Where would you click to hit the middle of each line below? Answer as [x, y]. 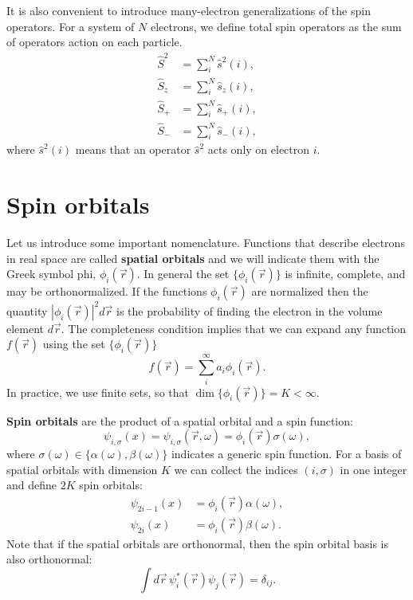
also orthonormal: [49, 559]
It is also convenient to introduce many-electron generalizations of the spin [189, 10]
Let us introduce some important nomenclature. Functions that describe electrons [206, 243]
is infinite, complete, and [345, 274]
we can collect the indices [236, 469]
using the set [74, 344]
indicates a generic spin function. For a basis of [286, 453]
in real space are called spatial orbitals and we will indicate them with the [193, 258]
